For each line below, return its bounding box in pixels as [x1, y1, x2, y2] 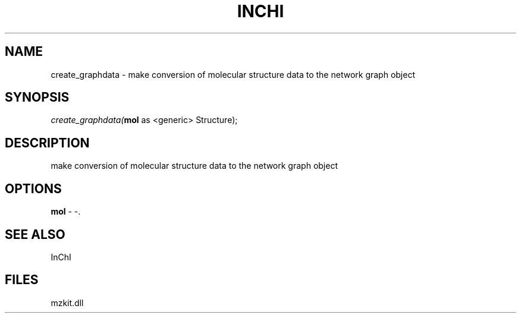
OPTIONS [5, 181, 62, 196]
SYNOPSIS [5, 90, 70, 105]
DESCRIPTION [5, 135, 90, 150]
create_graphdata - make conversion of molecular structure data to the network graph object [51, 69, 415, 80]
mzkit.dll [51, 297, 84, 308]
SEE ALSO [5, 226, 65, 242]
